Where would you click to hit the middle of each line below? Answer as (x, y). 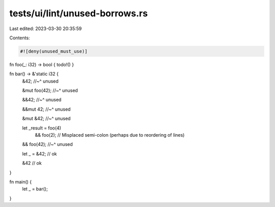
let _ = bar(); (35, 189)
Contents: (20, 38)
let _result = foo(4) (42, 128)
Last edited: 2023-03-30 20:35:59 (46, 29)
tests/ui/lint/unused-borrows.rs (78, 13)
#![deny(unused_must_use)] (54, 51)
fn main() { (21, 182)
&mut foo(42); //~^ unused (50, 90)
